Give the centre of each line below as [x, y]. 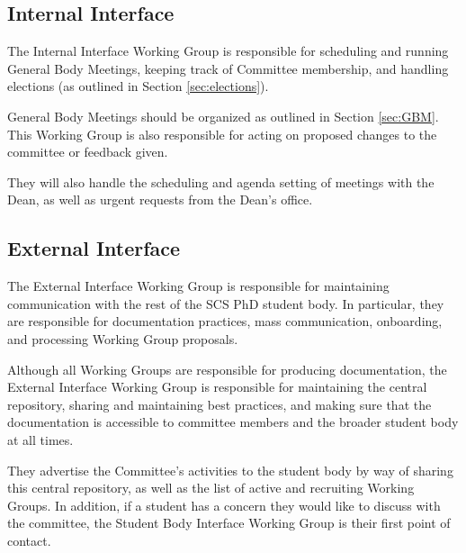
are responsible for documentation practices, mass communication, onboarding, [225, 321]
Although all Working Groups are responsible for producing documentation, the [227, 369]
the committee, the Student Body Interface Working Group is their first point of [229, 523]
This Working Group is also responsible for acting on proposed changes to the [222, 134]
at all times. [40, 439]
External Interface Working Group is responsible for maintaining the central [217, 387]
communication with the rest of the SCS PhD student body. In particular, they [226, 303]
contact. [29, 540]
